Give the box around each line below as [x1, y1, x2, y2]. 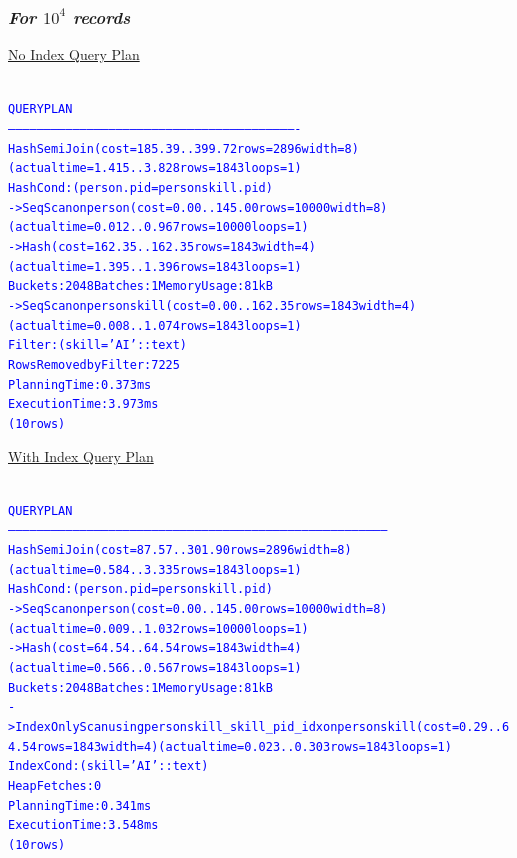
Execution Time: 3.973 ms [8, 397, 159, 412]
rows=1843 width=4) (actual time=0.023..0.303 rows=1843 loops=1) [36, 739, 452, 754]
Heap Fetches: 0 [8, 778, 102, 793]
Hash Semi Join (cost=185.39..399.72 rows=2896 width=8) [8, 141, 359, 156]
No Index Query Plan [8, 44, 140, 65]
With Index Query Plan [8, 445, 154, 466]
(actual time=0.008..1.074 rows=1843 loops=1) [8, 318, 302, 333]
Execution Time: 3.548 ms [8, 818, 159, 833]
